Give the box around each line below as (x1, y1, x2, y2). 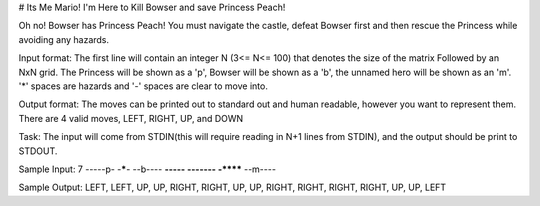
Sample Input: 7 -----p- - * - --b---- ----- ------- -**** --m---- (18, 163, 277, 175)
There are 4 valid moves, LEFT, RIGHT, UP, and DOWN (18, 112, 244, 124)
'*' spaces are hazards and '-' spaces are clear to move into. (18, 80, 269, 92)
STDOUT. (18, 145, 58, 157)
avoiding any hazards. (18, 33, 110, 45)
